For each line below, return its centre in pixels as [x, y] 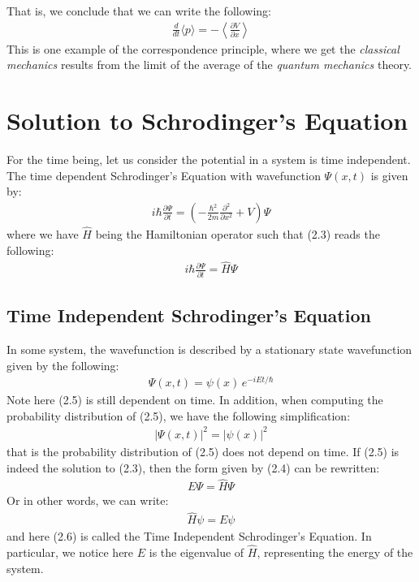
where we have [43, 233]
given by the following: [63, 365]
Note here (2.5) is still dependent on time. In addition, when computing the [195, 400]
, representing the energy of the [335, 552]
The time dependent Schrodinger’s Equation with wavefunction [164, 175]
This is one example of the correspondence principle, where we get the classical [203, 48]
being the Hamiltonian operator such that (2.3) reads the [238, 233]
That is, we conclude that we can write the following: [139, 11]
